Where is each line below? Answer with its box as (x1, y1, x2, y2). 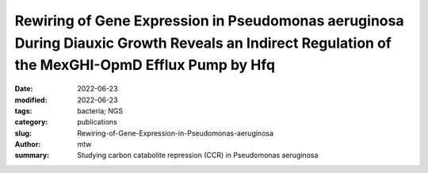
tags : (14, 106, 32, 115)
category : (14, 117, 48, 127)
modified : (14, 95, 48, 105)
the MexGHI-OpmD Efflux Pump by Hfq (14, 56, 276, 75)
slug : (14, 128, 32, 138)
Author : (14, 140, 41, 149)
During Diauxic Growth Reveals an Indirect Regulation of (14, 34, 392, 52)
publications (77, 117, 118, 127)
